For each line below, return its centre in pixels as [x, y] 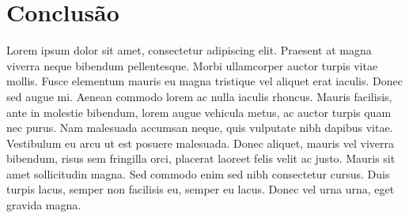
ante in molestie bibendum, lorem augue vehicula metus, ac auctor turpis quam [199, 112]
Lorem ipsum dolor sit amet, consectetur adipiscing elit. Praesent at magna [189, 50]
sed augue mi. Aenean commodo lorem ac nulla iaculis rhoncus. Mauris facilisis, [199, 96]
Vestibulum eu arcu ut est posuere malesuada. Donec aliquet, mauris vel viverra [200, 143]
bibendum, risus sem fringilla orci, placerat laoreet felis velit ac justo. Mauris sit [201, 158]
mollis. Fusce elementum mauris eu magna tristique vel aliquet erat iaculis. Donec [204, 81]
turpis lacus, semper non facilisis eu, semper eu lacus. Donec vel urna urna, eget [201, 189]
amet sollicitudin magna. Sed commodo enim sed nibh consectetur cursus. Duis [198, 173]
